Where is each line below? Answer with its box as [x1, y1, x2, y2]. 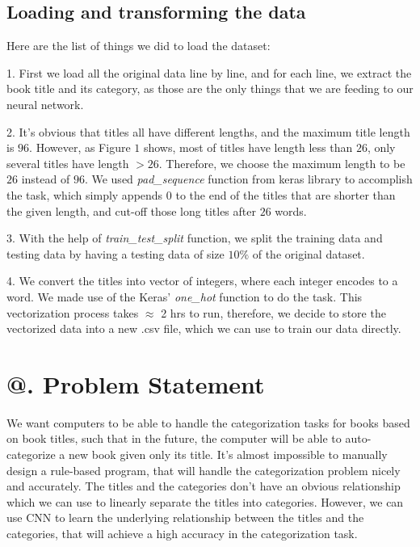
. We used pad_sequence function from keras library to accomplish [84, 170, 413, 187]
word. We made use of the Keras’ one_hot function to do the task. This [6, 288, 363, 305]
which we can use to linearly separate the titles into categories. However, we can [6, 493, 404, 510]
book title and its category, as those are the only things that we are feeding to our [6, 80, 414, 97]
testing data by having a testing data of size [6, 245, 225, 262]
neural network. [6, 95, 84, 112]
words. [275, 202, 307, 219]
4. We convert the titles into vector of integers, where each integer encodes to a [6, 272, 398, 289]
